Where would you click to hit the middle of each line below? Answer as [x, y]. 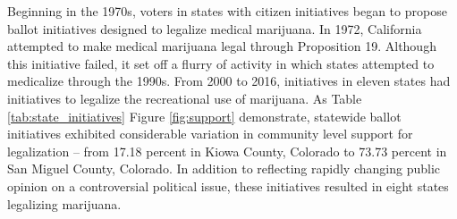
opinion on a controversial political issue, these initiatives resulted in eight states [228, 185]
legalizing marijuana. [64, 203]
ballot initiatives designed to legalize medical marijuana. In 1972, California [215, 28]
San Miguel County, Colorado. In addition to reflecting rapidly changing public [224, 168]
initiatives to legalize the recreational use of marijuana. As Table [185, 98]
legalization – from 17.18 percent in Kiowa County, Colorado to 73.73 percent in [227, 151]
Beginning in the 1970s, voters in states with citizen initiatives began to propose [227, 11]
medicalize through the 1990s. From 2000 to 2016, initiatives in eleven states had [229, 81]
